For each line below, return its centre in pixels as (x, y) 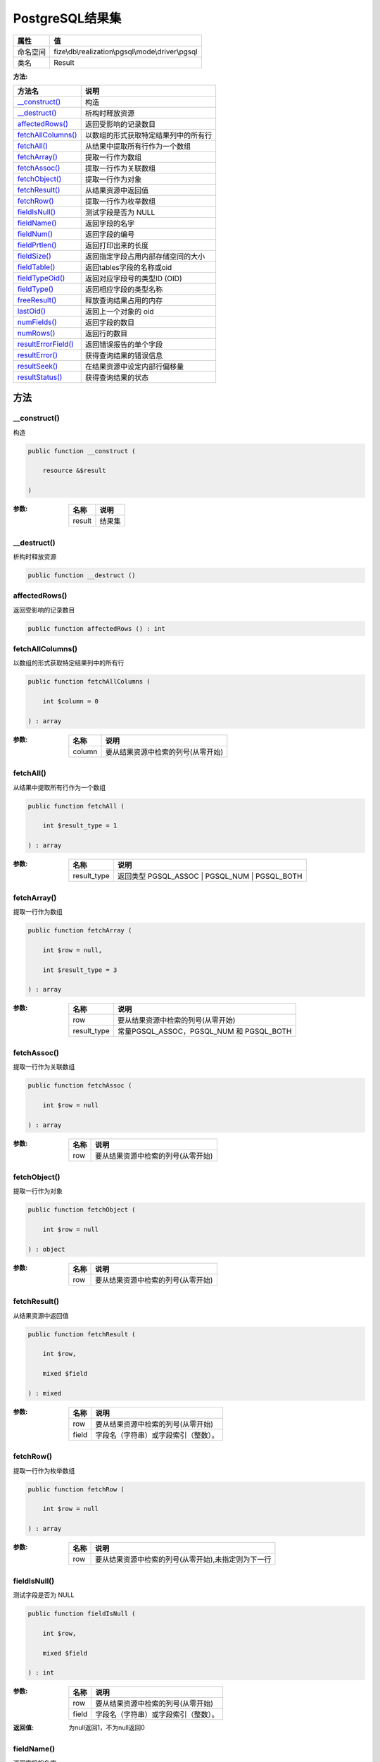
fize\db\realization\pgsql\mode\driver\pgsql (126, 51)
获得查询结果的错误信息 (124, 355)
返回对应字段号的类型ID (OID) (133, 278)
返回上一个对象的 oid (119, 312)
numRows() (36, 333)
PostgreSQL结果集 (67, 18)
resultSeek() (38, 366)
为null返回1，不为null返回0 (107, 1727)
